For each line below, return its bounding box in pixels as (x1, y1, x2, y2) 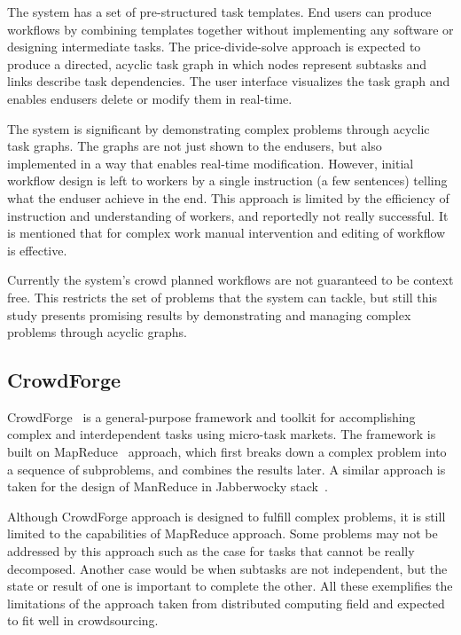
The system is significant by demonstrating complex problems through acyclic (7, 119, 430, 137)
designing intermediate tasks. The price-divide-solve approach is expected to (7, 37, 421, 56)
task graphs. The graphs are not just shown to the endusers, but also (7, 137, 382, 155)
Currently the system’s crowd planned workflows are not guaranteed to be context (7, 270, 454, 289)
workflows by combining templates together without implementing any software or (7, 20, 454, 38)
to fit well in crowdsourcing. (7, 611, 159, 630)
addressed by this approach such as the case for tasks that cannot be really (7, 542, 415, 561)
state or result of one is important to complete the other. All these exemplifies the (7, 576, 453, 595)
